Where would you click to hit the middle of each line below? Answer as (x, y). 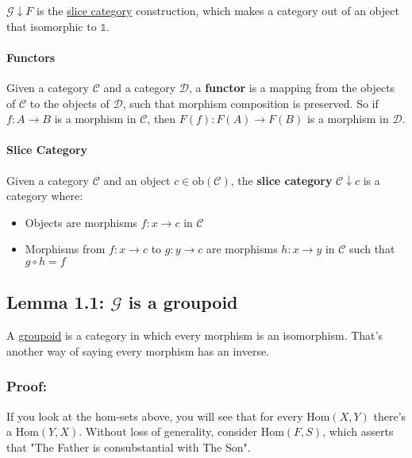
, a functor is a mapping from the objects (292, 87)
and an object (137, 180)
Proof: (27, 386)
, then (162, 119)
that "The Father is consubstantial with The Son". (129, 446)
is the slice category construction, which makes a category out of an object (218, 10)
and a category (140, 87)
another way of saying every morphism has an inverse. (138, 350)
